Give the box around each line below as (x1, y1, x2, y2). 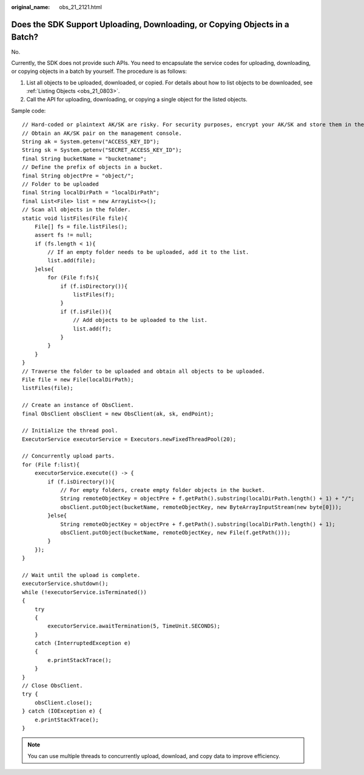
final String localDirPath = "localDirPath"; (22, 189, 160, 196)
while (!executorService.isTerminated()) (22, 589, 147, 595)
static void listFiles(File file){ (22, 214, 128, 222)
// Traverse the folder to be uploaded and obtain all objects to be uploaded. (22, 367, 265, 375)
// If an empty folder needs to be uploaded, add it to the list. (47, 249, 249, 256)
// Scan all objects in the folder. (22, 207, 131, 213)
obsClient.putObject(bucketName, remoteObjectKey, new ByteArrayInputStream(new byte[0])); (60, 504, 342, 510)
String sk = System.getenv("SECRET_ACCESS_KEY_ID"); (22, 146, 182, 154)
